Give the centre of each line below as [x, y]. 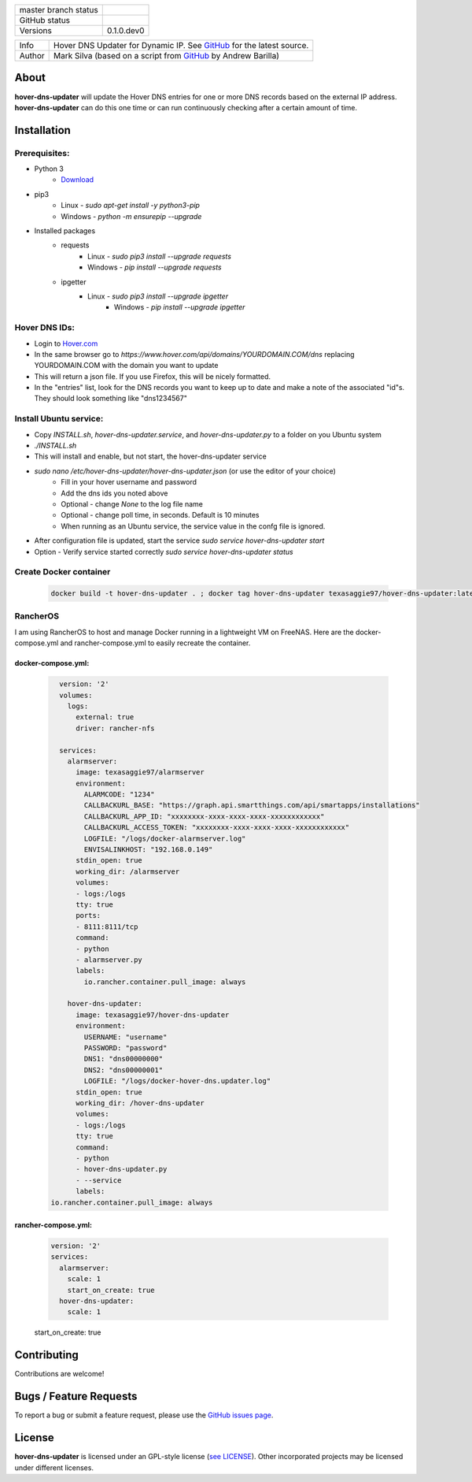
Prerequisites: [42, 153]
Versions [36, 30]
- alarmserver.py [109, 960]
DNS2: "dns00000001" [124, 1070]
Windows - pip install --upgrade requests [155, 267]
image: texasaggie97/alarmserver [140, 773]
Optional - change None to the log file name [132, 503]
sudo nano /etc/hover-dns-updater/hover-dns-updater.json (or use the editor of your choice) [185, 471]
